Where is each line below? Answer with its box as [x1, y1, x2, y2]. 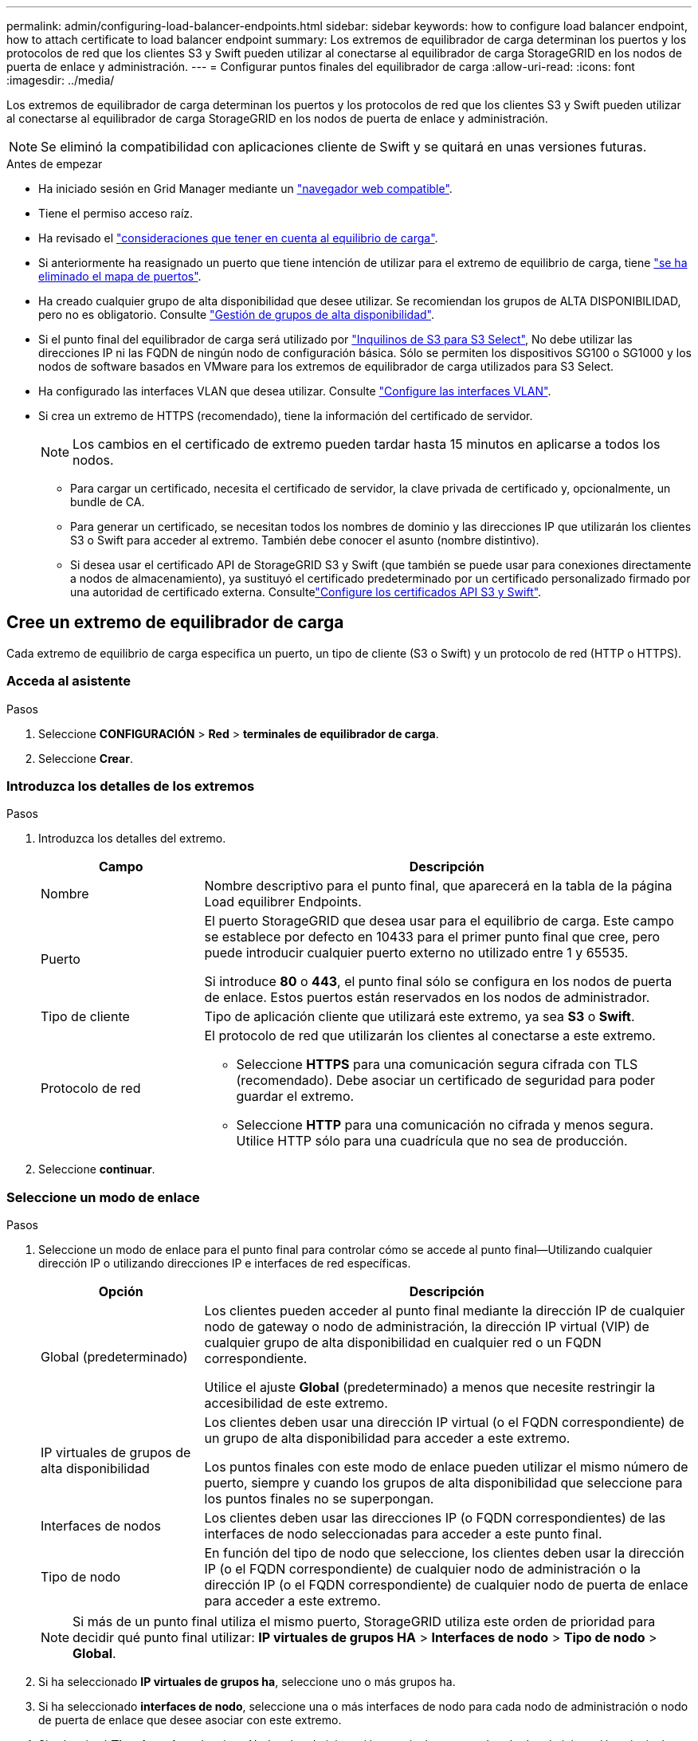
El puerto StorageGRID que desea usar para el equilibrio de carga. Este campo [204, 913, 674, 929]
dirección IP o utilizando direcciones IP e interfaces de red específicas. [38, 1256, 411, 1271]
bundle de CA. [70, 495, 145, 509]
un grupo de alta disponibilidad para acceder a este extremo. [204, 1430, 571, 1447]
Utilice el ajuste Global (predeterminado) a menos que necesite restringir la [204, 1379, 656, 1396]
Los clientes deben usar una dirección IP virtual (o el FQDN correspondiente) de [204, 1414, 684, 1431]
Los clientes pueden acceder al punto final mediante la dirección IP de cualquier [204, 1303, 685, 1319]
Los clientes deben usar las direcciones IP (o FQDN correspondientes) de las [204, 1510, 666, 1527]
